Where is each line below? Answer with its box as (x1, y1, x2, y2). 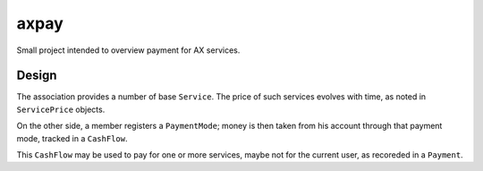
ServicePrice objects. (16, 104, 106, 115)
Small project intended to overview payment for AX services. (16, 45, 241, 56)
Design (16, 68, 57, 83)
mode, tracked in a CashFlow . (16, 133, 128, 143)
